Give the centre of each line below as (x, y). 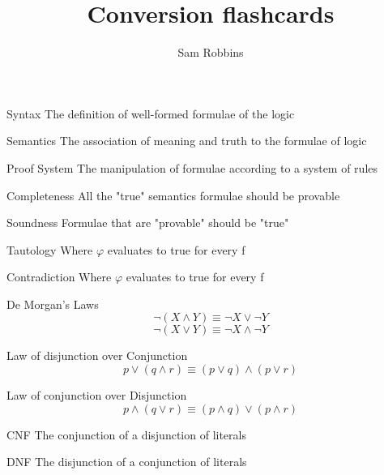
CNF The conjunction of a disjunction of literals (126, 434)
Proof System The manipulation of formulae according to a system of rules (192, 167)
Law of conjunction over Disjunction (97, 395)
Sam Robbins (211, 52)
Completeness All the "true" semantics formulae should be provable (173, 195)
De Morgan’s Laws (53, 304)
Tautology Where (50, 249)
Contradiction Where (59, 277)
